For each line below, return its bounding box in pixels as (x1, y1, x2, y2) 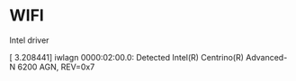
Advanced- (246, 52, 288, 62)
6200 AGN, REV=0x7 (17, 61, 95, 72)
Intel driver (9, 35, 49, 45)
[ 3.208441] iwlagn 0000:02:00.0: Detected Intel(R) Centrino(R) (9, 52, 245, 62)
